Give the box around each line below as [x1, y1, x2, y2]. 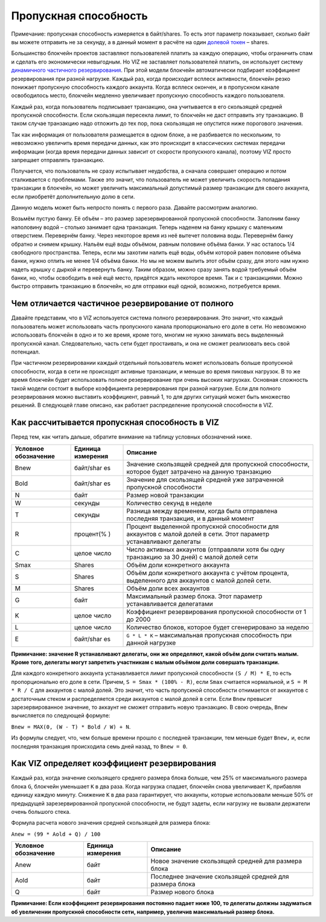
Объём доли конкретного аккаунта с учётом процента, [126, 569, 289, 577]
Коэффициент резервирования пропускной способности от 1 [126, 607, 307, 616]
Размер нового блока [150, 888, 214, 897]
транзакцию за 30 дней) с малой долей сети [126, 553, 258, 561]
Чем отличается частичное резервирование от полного [11, 298, 234, 309]
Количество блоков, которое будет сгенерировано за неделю [126, 623, 309, 631]
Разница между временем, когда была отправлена [126, 506, 278, 515]
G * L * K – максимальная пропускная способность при [126, 631, 292, 639]
